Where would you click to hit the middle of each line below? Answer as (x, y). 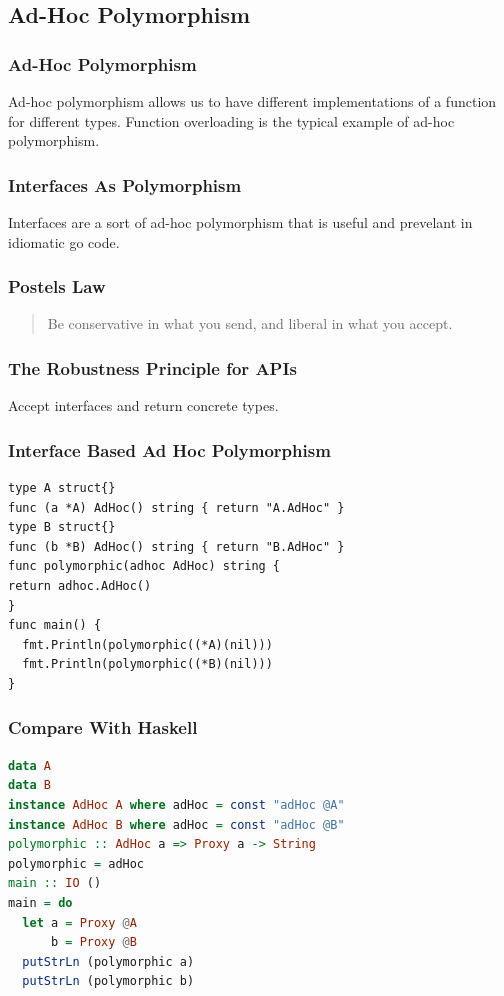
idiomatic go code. (64, 241)
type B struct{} (62, 527)
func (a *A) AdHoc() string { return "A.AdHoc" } (176, 507)
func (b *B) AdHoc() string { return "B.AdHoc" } (176, 546)
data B (29, 785)
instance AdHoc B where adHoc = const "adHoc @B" (176, 824)
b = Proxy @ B (93, 942)
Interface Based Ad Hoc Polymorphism (169, 449)
